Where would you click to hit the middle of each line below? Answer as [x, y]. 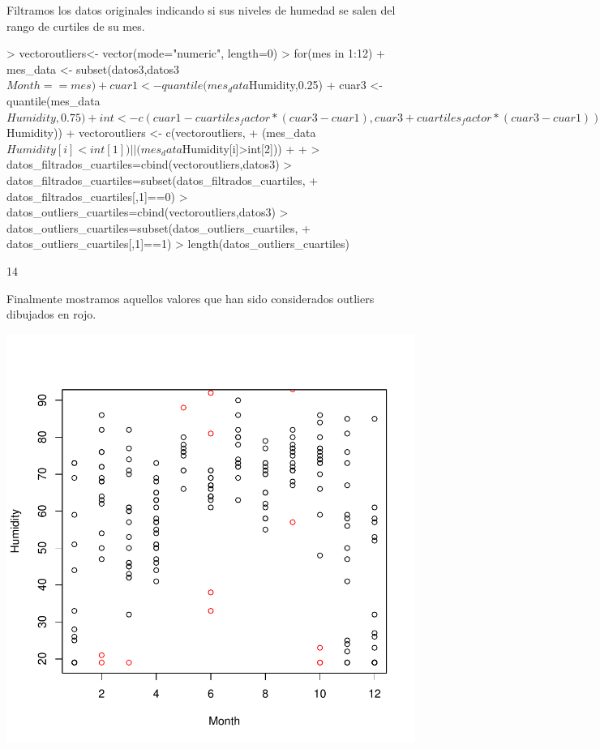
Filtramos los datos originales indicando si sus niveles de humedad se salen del [201, 10]
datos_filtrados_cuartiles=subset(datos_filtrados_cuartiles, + [163, 180]
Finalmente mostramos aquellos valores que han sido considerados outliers [191, 298]
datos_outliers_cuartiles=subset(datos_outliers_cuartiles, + [159, 227]
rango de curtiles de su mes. [76, 26]
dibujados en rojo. [51, 314]
